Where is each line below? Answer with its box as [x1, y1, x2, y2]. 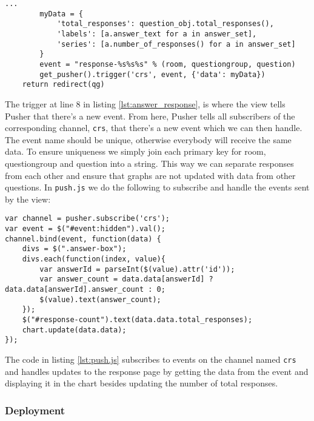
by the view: [5, 192, 51, 205]
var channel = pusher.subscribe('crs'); [5, 214, 170, 223]
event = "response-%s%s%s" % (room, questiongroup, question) [39, 59, 296, 69]
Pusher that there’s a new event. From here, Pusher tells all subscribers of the [5, 109, 295, 122]
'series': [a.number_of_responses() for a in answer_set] [56, 39, 296, 49]
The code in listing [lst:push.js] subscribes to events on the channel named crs [5, 352, 296, 365]
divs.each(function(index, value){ [22, 255, 165, 263]
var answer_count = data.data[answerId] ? [39, 275, 213, 284]
